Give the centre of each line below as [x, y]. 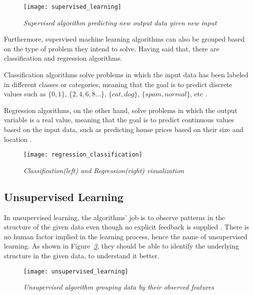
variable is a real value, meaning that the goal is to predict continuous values [119, 120]
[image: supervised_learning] [73, 7]
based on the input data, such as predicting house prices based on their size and [124, 129]
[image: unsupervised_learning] [76, 271]
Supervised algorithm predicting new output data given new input [120, 22]
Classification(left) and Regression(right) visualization [104, 170]
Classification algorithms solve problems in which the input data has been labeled [126, 75]
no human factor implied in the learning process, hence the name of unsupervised [126, 236]
